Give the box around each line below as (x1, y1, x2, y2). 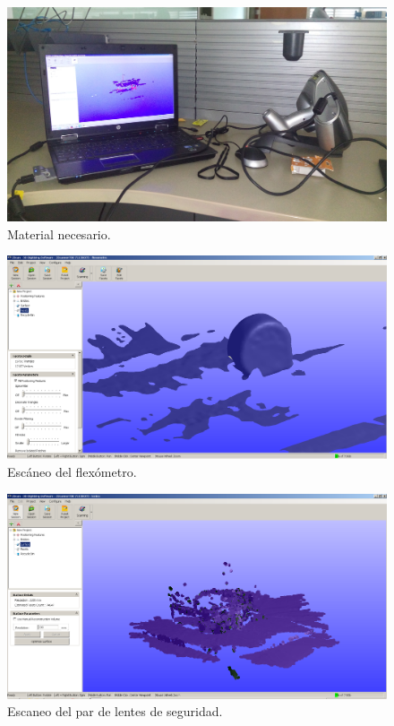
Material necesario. (7, 224, 111, 243)
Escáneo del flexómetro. (7, 462, 137, 480)
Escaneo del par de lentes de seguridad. (7, 702, 223, 721)
